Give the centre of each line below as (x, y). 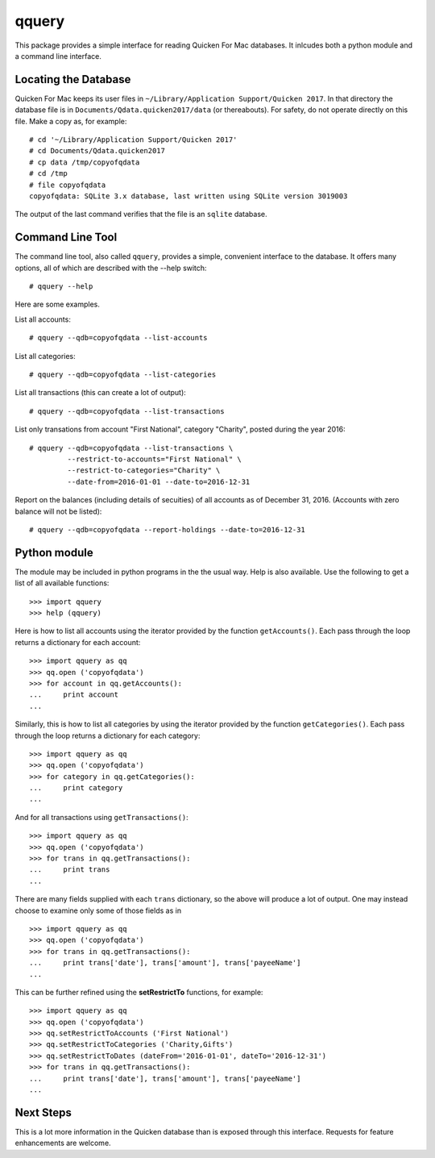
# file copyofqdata (68, 185)
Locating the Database (73, 79)
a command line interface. (58, 56)
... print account (74, 695)
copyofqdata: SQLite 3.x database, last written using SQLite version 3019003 (188, 196)
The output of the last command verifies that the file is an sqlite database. (141, 215)
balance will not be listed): (58, 511)
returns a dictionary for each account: (78, 642)
